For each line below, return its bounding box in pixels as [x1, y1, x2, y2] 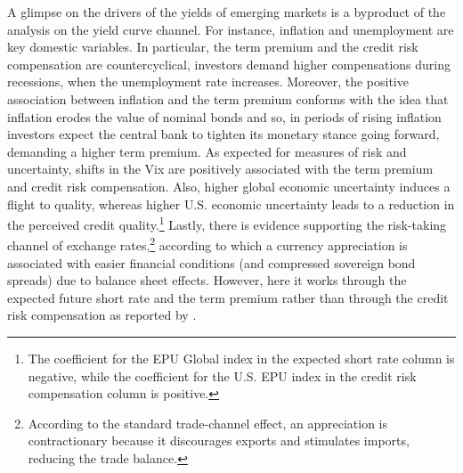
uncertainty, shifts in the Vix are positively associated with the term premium [7, 159, 434, 178]
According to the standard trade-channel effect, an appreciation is [28, 413, 387, 432]
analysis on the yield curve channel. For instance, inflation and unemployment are [7, 20, 454, 38]
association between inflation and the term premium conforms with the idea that [7, 89, 449, 108]
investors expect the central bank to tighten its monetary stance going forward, [7, 125, 440, 143]
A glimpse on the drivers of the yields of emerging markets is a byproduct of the [7, 3, 446, 20]
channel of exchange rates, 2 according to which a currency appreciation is [7, 233, 408, 255]
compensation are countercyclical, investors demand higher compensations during [7, 54, 451, 73]
